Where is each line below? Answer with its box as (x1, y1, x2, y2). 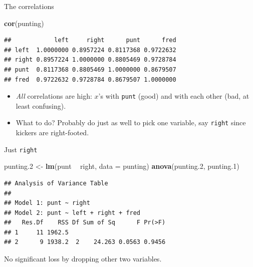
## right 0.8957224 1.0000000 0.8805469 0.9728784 (4, 56, 176, 64)
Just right (4, 144, 38, 154)
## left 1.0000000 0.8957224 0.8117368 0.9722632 (4, 46, 176, 54)
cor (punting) (4, 18, 44, 28)
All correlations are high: (16, 91, 92, 101)
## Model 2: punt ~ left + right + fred (4, 209, 141, 216)
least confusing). (16, 100, 66, 111)
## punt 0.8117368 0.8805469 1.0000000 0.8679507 (4, 66, 176, 73)
